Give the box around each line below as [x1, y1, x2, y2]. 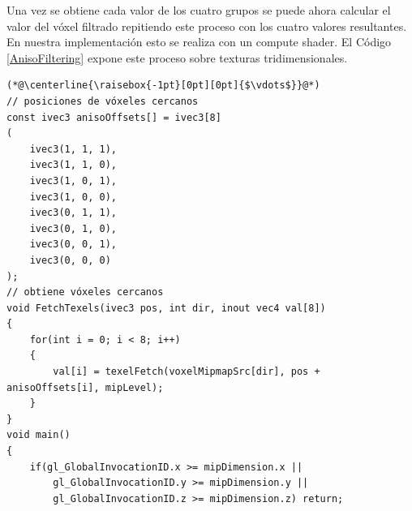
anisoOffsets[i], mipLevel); [6, 381, 164, 393]
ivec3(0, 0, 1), [29, 238, 118, 251]
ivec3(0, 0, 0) [29, 254, 111, 266]
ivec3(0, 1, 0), [29, 222, 118, 234]
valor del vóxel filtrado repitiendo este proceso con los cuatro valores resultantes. [6, 17, 407, 34]
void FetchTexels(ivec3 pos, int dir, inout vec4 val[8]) [6, 302, 326, 314]
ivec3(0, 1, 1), [29, 207, 118, 219]
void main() [6, 429, 71, 441]
